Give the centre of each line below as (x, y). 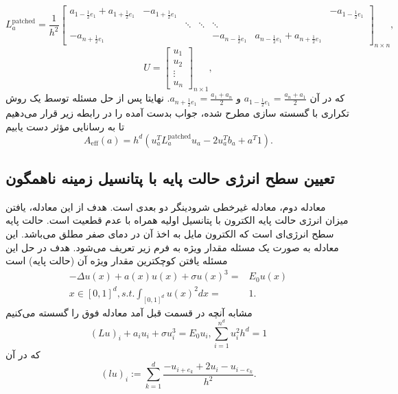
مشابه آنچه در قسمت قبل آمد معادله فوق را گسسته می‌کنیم (129, 312)
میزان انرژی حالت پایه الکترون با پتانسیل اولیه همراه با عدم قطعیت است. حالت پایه (177, 220)
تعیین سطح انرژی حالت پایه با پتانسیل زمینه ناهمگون (170, 178)
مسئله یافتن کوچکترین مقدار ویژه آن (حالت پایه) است (117, 260)
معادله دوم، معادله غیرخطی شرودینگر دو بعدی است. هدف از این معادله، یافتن (166, 206)
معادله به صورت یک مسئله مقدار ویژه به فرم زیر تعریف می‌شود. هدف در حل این (172, 247)
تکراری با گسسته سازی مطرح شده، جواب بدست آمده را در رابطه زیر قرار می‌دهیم (177, 113)
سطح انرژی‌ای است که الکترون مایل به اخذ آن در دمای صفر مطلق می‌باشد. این (170, 234)
